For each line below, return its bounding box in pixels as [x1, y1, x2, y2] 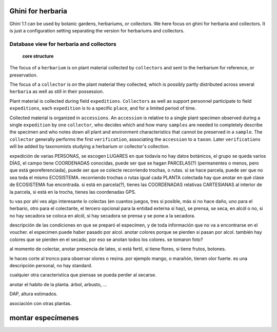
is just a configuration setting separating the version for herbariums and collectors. [9, 27, 185, 33]
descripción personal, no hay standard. [9, 263, 92, 269]
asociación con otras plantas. [9, 300, 72, 306]
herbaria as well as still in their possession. [9, 88, 104, 95]
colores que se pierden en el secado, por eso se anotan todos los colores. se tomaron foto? [9, 236, 203, 243]
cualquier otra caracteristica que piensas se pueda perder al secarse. [9, 272, 156, 278]
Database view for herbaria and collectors [9, 40, 116, 47]
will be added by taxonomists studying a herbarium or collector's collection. [9, 143, 170, 150]
